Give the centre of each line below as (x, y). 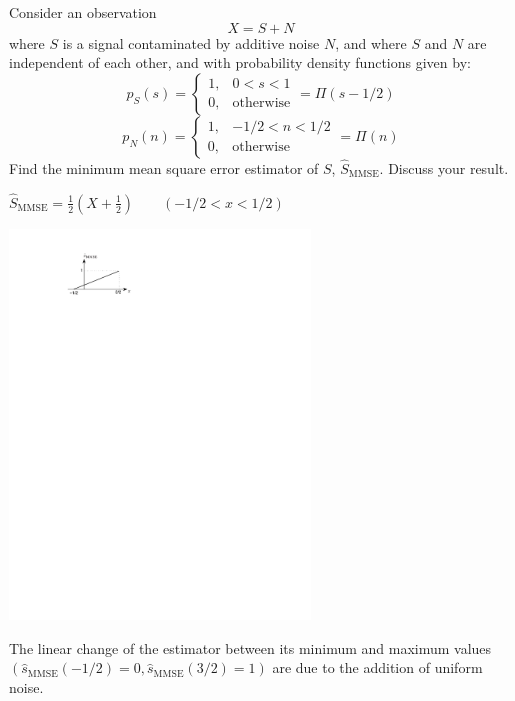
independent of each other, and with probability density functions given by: (240, 62)
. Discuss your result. (444, 168)
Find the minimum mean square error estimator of (164, 168)
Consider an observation (83, 12)
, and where (371, 42)
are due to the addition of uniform (377, 667)
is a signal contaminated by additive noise (191, 42)
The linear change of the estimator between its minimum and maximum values (250, 647)
